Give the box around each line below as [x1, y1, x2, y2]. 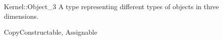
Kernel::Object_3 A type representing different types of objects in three [4, 1, 219, 11]
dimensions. [4, 11, 39, 21]
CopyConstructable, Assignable [4, 27, 98, 37]
